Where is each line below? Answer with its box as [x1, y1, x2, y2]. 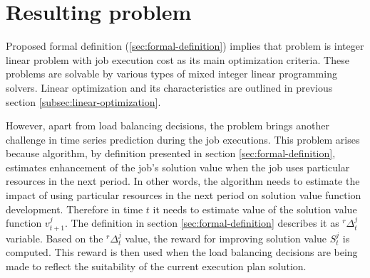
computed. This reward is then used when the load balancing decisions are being [6, 245, 358, 260]
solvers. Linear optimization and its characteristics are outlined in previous [6, 80, 333, 95]
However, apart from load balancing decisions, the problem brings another [6, 118, 329, 133]
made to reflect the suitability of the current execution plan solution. [6, 258, 307, 273]
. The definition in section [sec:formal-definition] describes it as [64, 215, 339, 230]
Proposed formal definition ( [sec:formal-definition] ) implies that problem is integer [6, 38, 364, 53]
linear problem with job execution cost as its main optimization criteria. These [6, 52, 349, 67]
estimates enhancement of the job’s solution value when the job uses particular [6, 159, 350, 174]
